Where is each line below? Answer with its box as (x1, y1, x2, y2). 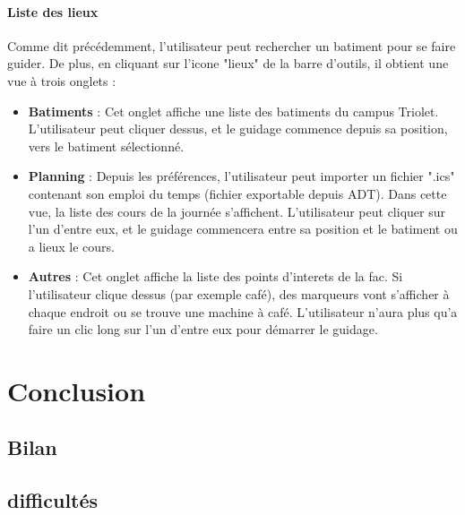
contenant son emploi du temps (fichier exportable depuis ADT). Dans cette (28, 184, 447, 202)
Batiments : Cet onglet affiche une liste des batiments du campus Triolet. (28, 101, 439, 120)
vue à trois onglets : (7, 71, 116, 90)
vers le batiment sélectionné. (28, 136, 185, 155)
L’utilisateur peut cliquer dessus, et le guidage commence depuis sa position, (28, 119, 448, 138)
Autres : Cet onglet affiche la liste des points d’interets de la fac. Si (28, 267, 403, 286)
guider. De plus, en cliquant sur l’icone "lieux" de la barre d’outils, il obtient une (7, 54, 449, 73)
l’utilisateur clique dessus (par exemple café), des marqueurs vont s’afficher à (28, 284, 450, 303)
